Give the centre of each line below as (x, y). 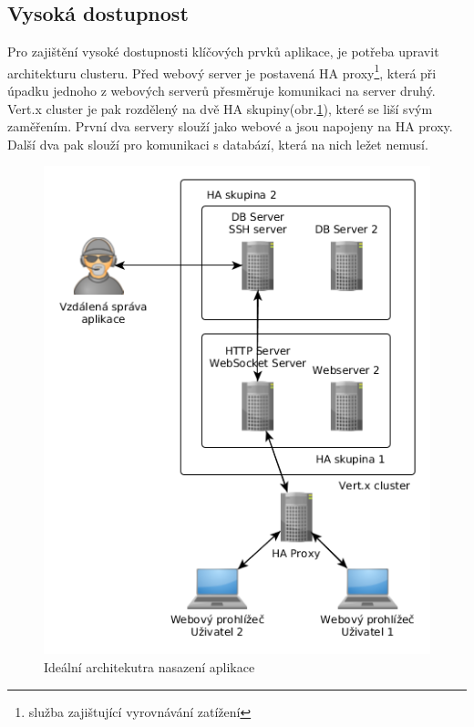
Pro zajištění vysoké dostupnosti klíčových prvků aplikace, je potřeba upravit (223, 52)
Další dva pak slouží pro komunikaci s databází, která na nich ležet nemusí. (218, 144)
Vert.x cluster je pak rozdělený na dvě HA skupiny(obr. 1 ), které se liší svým (220, 108)
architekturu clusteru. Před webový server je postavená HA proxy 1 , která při (222, 71)
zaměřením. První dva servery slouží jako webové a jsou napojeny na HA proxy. (230, 126)
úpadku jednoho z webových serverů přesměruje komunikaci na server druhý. (222, 91)
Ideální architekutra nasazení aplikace (149, 667)
